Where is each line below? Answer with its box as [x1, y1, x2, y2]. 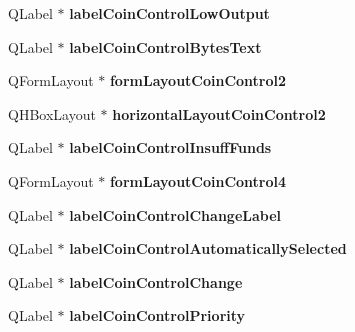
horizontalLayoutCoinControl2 [112, 103, 326, 124]
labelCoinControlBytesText [69, 36, 262, 57]
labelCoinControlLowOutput [69, 3, 270, 23]
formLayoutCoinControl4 [109, 170, 287, 191]
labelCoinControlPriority [69, 305, 246, 326]
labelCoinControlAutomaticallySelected [69, 238, 347, 259]
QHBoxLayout [8, 103, 96, 124]
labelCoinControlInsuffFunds [69, 137, 272, 158]
